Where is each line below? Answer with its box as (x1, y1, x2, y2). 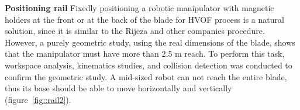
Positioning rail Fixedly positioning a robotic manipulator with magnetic (5, 2, 274, 13)
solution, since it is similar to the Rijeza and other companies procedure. (5, 25, 265, 37)
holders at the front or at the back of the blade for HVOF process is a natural (5, 13, 284, 25)
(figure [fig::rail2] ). (5, 93, 71, 105)
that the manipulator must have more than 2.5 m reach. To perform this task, (5, 47, 285, 60)
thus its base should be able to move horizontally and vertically (5, 82, 232, 94)
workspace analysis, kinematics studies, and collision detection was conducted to (5, 59, 292, 71)
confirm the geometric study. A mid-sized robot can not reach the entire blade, (5, 70, 287, 82)
